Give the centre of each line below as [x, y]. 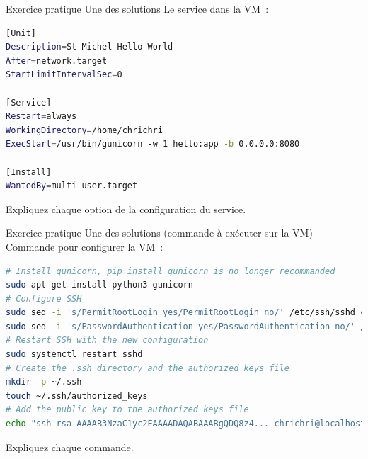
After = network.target [57, 61]
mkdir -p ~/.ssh [44, 382]
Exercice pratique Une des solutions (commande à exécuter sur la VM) [159, 233]
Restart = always [41, 117]
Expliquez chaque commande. [70, 447]
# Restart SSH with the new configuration [107, 340]
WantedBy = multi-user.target [72, 186]
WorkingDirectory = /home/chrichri [84, 130]
